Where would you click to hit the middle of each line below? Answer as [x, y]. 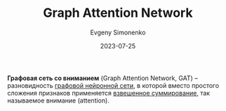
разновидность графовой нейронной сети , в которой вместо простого [113, 85]
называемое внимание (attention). [59, 100]
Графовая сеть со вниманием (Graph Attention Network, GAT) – [102, 78]
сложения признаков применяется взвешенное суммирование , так [109, 93]
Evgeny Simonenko [118, 32]
